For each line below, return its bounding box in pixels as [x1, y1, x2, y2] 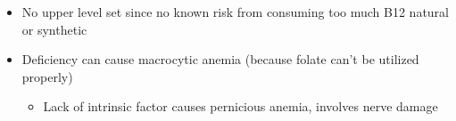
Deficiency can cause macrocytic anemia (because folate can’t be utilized [21, 50, 419, 69]
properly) [21, 67, 73, 85]
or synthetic [21, 20, 87, 38]
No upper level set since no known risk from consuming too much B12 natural [21, 3, 449, 20]
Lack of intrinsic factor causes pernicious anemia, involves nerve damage [43, 97, 438, 116]
